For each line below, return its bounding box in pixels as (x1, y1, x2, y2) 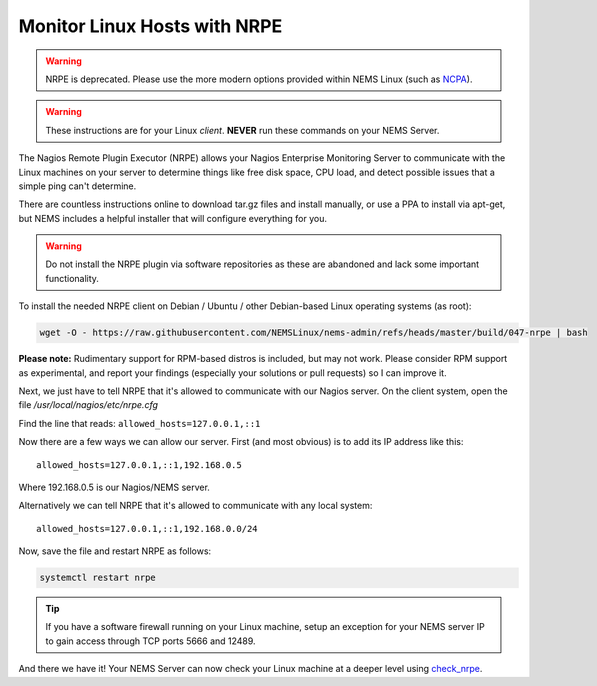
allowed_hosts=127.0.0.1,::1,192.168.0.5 (36, 459, 242, 470)
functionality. (45, 272, 100, 284)
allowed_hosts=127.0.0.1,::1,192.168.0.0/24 (36, 523, 259, 534)
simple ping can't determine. (18, 180, 137, 192)
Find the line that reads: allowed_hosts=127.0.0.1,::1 (18, 417, 261, 429)
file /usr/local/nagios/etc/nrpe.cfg (18, 399, 159, 411)
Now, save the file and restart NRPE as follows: (18, 545, 212, 557)
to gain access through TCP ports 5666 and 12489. (45, 635, 256, 647)
